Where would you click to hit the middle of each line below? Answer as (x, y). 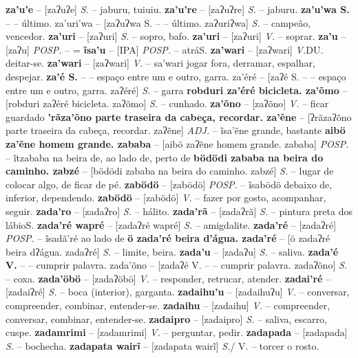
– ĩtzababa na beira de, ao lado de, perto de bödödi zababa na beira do (165, 157)
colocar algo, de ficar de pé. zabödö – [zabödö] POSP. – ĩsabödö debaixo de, (169, 184)
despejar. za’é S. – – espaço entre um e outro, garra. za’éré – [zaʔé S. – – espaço (176, 76)
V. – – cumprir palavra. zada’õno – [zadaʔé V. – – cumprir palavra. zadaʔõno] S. (177, 265)
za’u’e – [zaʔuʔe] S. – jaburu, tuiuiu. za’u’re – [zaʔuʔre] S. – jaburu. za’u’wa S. (178, 9)
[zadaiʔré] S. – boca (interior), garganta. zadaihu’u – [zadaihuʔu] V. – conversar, (178, 292)
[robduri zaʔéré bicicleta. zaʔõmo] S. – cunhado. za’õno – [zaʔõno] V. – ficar (167, 103)
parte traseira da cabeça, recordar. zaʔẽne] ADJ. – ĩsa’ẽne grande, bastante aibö (176, 130)
